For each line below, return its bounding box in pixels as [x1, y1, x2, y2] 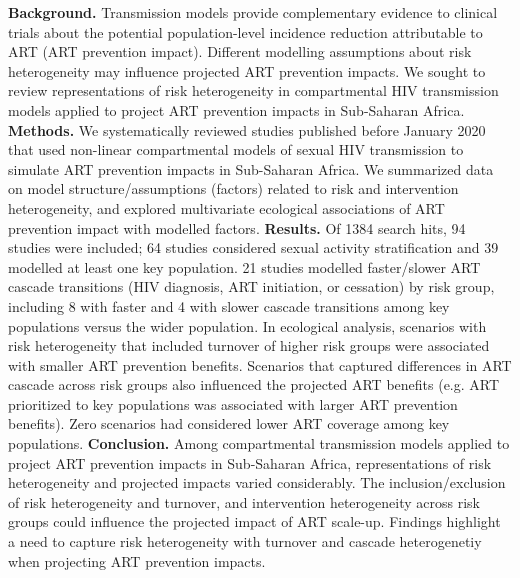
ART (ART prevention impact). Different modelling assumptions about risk [8, 41, 472, 62]
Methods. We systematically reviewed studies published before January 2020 [8, 119, 486, 140]
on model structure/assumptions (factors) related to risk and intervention [8, 178, 459, 199]
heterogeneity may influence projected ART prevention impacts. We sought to [8, 60, 486, 81]
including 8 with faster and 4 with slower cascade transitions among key [8, 295, 450, 316]
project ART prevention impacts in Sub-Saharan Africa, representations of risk [8, 452, 492, 473]
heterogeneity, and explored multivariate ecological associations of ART [8, 197, 445, 218]
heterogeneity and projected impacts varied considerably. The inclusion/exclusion [8, 472, 506, 493]
